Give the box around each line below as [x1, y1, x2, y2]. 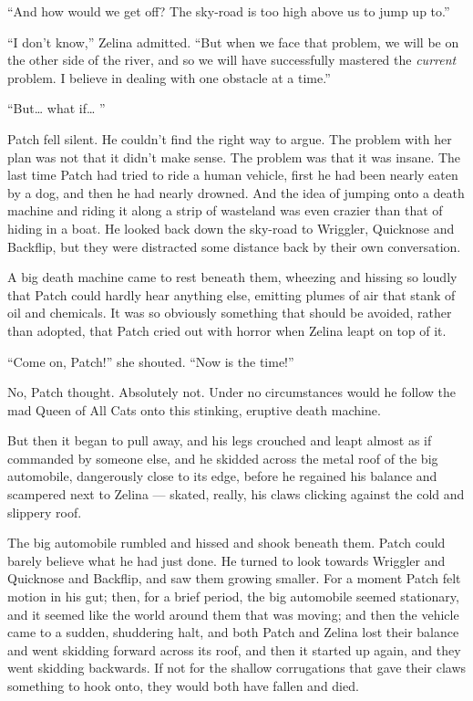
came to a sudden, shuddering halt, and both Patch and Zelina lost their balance [7, 623, 459, 642]
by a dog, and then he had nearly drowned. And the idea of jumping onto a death [7, 183, 465, 202]
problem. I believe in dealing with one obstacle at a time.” [7, 68, 331, 87]
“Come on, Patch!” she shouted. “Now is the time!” [7, 351, 294, 371]
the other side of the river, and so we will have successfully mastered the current [7, 50, 457, 69]
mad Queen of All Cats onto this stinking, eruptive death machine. [7, 400, 381, 419]
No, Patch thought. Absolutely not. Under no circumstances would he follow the [7, 382, 457, 402]
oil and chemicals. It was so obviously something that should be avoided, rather [7, 303, 452, 322]
